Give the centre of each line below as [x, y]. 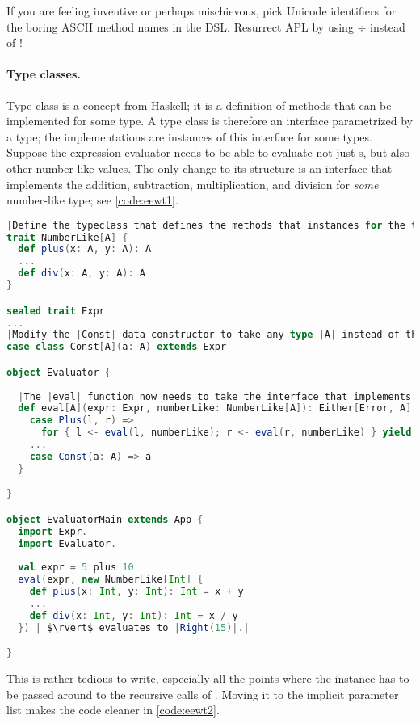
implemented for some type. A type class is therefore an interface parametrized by [210, 121]
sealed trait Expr [56, 311]
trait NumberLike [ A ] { [67, 237]
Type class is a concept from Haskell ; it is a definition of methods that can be [199, 105]
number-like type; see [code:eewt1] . [92, 200]
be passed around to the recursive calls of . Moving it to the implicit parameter [203, 694]
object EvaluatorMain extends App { [105, 519]
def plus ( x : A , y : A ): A [85, 249]
